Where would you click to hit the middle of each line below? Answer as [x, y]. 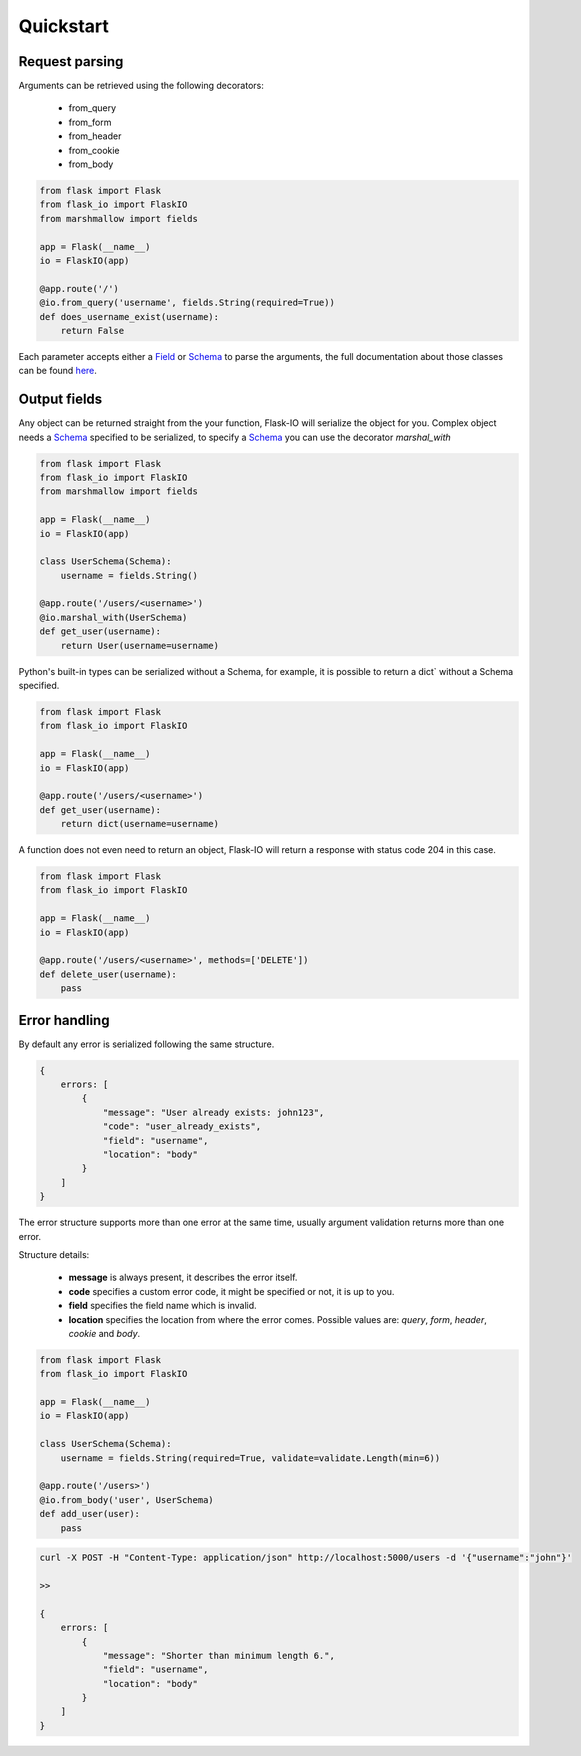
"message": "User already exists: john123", [213, 1112]
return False [92, 330]
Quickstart [64, 26]
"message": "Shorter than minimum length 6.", [218, 1655]
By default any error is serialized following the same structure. [146, 1044]
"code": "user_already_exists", [182, 1126]
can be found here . [57, 371]
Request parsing [71, 61]
